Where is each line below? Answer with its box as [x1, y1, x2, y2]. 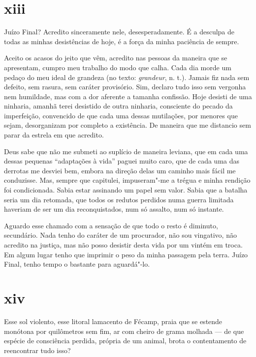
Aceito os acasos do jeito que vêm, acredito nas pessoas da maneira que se [4, 53, 227, 63]
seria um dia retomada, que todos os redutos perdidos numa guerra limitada [4, 194, 234, 204]
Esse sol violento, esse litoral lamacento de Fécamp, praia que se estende [4, 316, 223, 326]
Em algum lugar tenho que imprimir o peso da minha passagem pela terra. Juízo [4, 249, 248, 259]
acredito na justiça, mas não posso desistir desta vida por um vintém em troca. [4, 240, 243, 249]
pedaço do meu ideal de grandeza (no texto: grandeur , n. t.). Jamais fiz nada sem [4, 72, 250, 82]
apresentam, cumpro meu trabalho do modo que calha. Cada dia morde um [4, 62, 231, 72]
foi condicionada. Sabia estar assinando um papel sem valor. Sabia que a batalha [4, 185, 248, 195]
